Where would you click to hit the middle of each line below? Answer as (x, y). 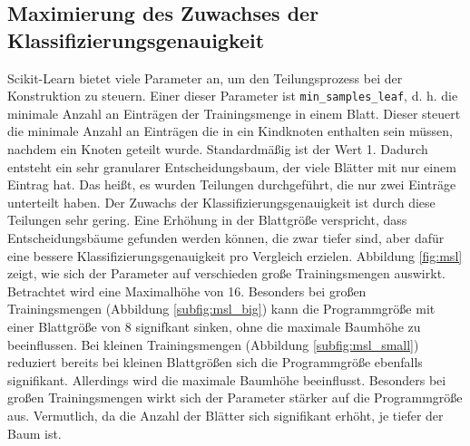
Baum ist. (34, 433)
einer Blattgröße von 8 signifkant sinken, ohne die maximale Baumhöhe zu (214, 326)
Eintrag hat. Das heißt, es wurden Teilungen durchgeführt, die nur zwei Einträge (232, 184)
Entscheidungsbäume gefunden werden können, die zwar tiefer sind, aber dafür (226, 238)
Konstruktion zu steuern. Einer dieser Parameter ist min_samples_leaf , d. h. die (233, 96)
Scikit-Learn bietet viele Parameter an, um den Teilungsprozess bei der (205, 78)
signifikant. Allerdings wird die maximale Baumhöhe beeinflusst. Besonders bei (227, 379)
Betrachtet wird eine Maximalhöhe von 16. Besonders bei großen (187, 291)
